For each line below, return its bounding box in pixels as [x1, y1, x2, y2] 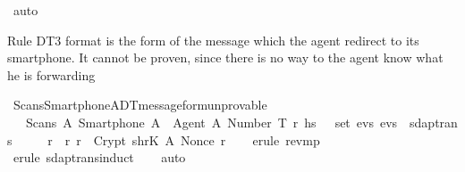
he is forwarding [7, 65, 96, 84]
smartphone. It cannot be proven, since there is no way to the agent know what [7, 48, 444, 67]
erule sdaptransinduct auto [13, 148, 186, 167]
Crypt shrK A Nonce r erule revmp [93, 130, 320, 149]
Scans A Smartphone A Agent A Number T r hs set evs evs [25, 112, 398, 131]
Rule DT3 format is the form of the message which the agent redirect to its [7, 30, 419, 49]
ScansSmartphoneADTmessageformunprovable [13, 95, 267, 114]
